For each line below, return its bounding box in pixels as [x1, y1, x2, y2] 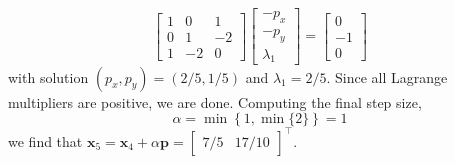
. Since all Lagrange [326, 66, 448, 87]
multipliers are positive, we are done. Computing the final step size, [8, 91, 422, 112]
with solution [8, 66, 89, 87]
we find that [8, 130, 83, 151]
